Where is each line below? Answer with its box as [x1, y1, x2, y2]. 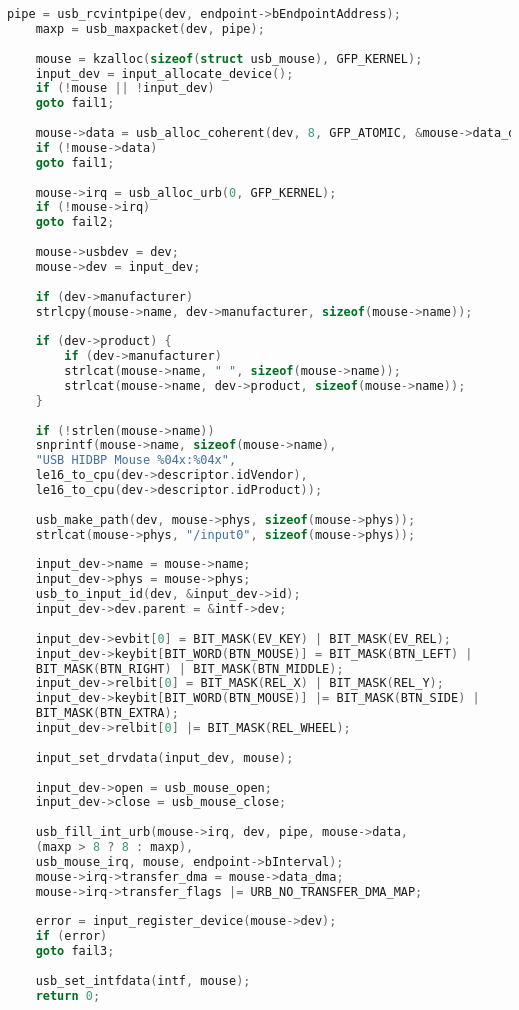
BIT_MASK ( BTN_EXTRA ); [35, 706, 179, 721]
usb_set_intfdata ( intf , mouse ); [35, 973, 251, 988]
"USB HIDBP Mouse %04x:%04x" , [35, 453, 237, 468]
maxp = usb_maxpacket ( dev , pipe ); [35, 21, 265, 36]
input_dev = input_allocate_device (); [35, 66, 294, 81]
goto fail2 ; [35, 215, 115, 230]
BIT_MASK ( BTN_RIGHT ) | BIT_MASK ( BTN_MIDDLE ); [35, 661, 344, 676]
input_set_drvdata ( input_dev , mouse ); [35, 750, 294, 765]
